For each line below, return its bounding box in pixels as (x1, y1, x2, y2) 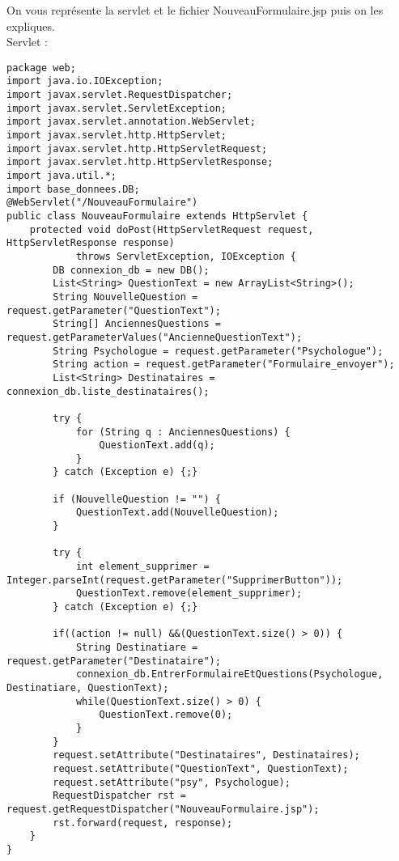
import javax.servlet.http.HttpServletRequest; (6, 142, 268, 155)
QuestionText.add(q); (99, 439, 215, 452)
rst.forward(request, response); (53, 816, 233, 829)
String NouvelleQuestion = (53, 291, 198, 303)
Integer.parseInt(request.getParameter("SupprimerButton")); (6, 574, 343, 586)
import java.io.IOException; (6, 75, 163, 87)
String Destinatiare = (75, 642, 198, 653)
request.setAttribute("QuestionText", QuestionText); (53, 762, 349, 774)
